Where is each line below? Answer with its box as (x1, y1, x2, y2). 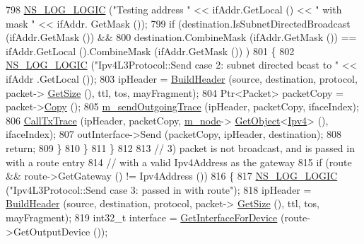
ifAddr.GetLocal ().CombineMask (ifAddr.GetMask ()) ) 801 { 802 (6, 43, 295, 58)
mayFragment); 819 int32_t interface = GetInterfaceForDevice (6, 209, 278, 224)
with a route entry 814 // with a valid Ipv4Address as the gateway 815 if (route (6, 154, 352, 169)
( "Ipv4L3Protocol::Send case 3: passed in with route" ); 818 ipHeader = (6, 182, 312, 197)
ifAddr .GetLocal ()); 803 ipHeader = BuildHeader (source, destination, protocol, (6, 71, 358, 86)
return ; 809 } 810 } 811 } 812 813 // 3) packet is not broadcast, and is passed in (6, 140, 355, 155)
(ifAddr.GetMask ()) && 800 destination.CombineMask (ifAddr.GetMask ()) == (6, 30, 357, 45)
